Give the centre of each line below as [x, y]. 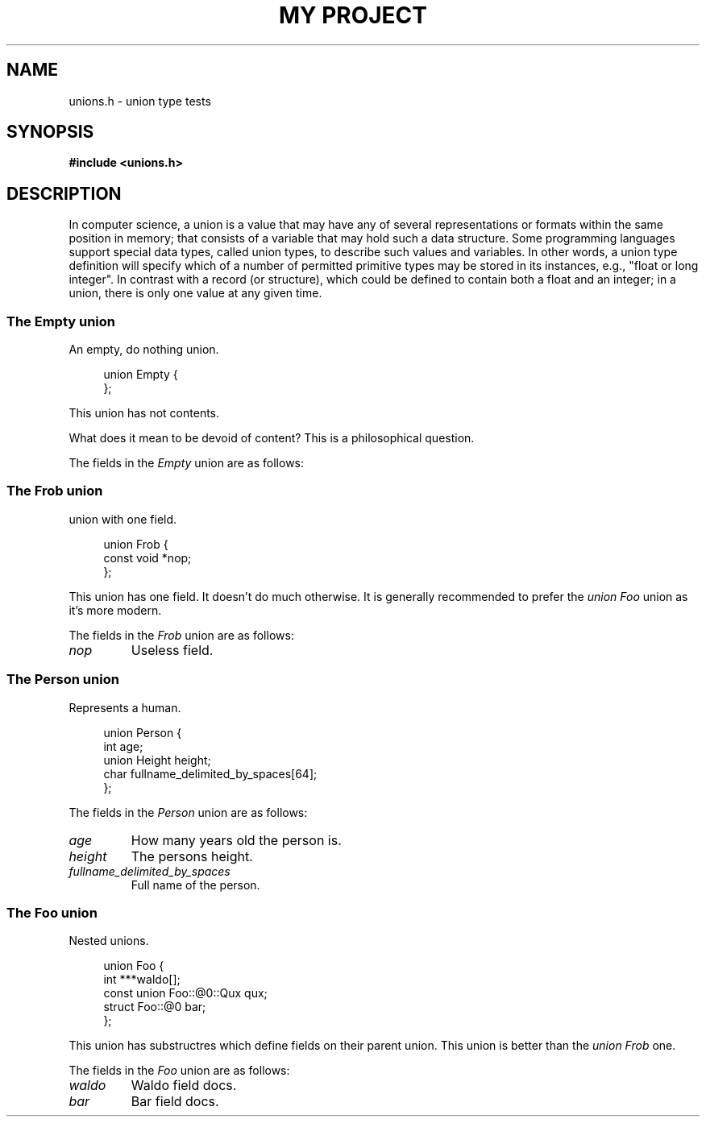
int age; [123, 746]
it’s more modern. [115, 610]
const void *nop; [147, 557]
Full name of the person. [195, 885]
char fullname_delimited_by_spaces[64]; [210, 773]
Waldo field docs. [184, 1086]
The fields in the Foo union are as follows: [179, 1071]
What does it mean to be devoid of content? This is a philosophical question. [272, 438]
